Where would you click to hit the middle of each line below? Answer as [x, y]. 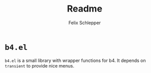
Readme [85, 9]
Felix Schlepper [85, 23]
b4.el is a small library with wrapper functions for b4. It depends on [75, 60]
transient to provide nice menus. [40, 65]
